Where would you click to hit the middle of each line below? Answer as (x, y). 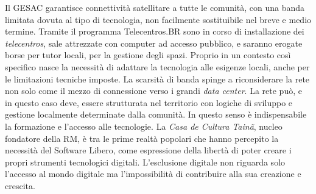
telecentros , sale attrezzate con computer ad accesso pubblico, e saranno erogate (154, 43)
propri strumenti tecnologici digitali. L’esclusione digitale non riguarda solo (145, 162)
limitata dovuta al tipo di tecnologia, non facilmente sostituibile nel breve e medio (158, 19)
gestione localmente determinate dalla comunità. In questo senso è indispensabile (156, 114)
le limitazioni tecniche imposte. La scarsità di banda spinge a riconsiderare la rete (157, 79)
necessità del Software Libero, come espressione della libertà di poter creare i (148, 150)
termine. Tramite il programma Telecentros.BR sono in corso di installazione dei (155, 31)
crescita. (20, 185)
